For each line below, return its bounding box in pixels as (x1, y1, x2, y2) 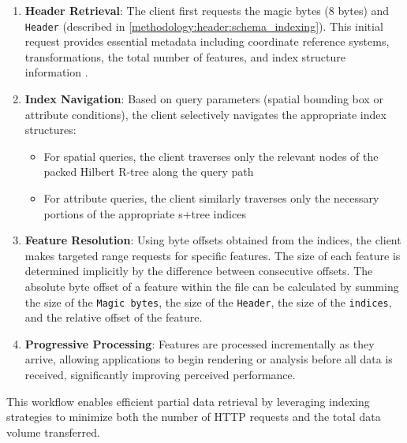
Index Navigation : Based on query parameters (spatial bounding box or (24, 91, 383, 107)
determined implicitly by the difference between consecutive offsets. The (24, 262, 373, 279)
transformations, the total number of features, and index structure (24, 48, 345, 65)
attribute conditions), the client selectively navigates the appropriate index (24, 106, 386, 122)
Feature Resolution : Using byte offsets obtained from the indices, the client (24, 232, 401, 248)
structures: (24, 121, 77, 138)
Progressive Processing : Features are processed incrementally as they (24, 335, 375, 352)
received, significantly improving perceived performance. (24, 367, 296, 382)
